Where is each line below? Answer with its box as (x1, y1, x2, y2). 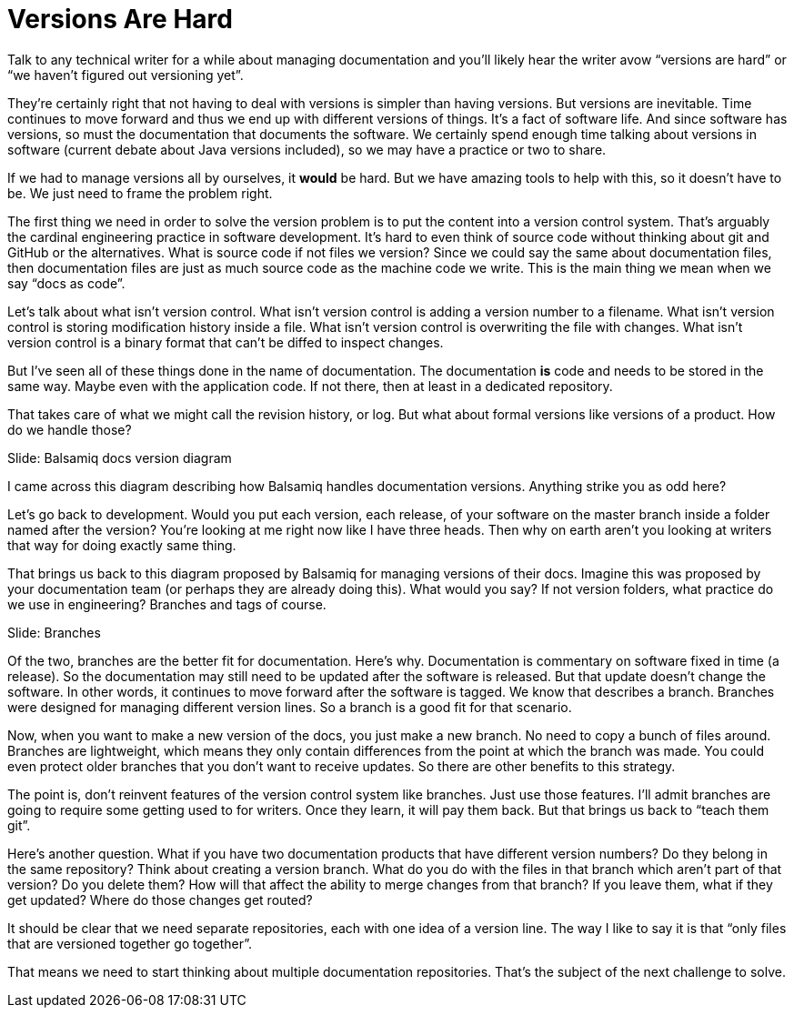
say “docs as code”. (7, 275, 126, 291)
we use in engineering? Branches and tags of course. (7, 596, 327, 612)
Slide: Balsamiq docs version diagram (7, 449, 232, 466)
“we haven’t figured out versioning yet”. (7, 66, 244, 83)
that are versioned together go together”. (7, 935, 253, 951)
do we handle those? (7, 421, 132, 437)
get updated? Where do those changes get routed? (7, 891, 313, 908)
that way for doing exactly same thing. (7, 537, 236, 553)
